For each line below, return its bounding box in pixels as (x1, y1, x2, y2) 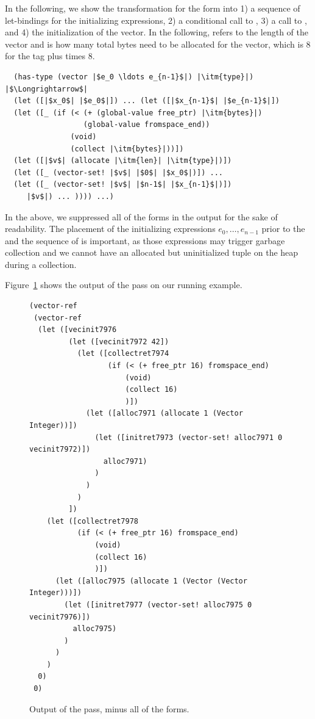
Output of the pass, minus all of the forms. (29, 702, 189, 715)
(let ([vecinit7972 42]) (68, 337, 169, 346)
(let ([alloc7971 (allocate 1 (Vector (86, 409, 243, 418)
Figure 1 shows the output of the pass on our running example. (5, 278, 242, 291)
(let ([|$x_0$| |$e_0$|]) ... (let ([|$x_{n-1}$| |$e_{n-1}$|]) (13, 96, 280, 106)
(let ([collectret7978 (46, 516, 138, 526)
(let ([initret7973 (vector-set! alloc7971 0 (94, 433, 283, 442)
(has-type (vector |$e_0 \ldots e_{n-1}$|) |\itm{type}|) (13, 72, 254, 81)
